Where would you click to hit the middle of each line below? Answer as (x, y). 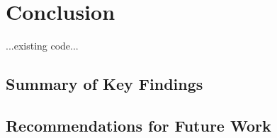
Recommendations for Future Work (138, 125)
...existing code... (42, 46)
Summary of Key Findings (104, 84)
